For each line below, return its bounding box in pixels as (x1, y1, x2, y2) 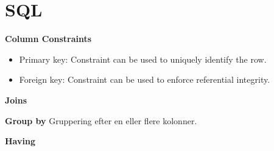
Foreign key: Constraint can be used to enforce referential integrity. (19, 73, 270, 86)
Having (5, 135, 35, 147)
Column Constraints (5, 32, 92, 45)
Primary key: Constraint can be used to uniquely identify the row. (19, 52, 267, 65)
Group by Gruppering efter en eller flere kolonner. (5, 114, 197, 127)
